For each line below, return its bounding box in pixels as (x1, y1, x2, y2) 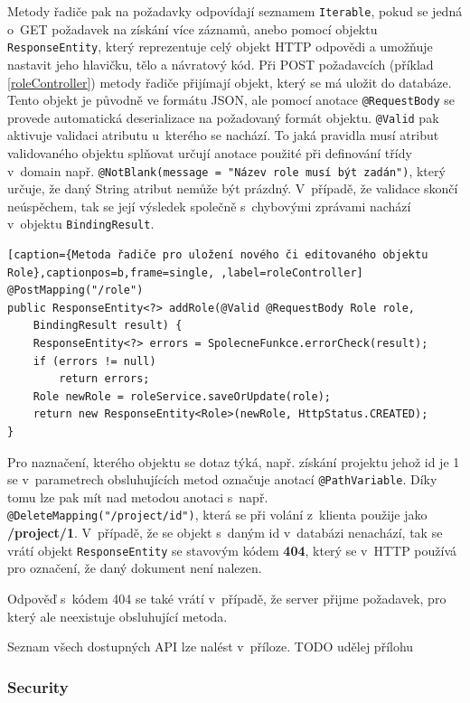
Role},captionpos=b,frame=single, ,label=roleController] (7, 266, 363, 279)
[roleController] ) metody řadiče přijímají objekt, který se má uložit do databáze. (7, 72, 452, 91)
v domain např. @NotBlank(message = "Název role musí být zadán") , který (7, 161, 446, 180)
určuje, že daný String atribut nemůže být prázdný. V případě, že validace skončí (7, 179, 458, 198)
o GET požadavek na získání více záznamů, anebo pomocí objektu (7, 19, 378, 38)
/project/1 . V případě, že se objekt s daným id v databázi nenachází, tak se (7, 523, 443, 542)
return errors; (59, 372, 150, 386)
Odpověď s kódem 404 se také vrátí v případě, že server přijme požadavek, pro (7, 588, 446, 607)
